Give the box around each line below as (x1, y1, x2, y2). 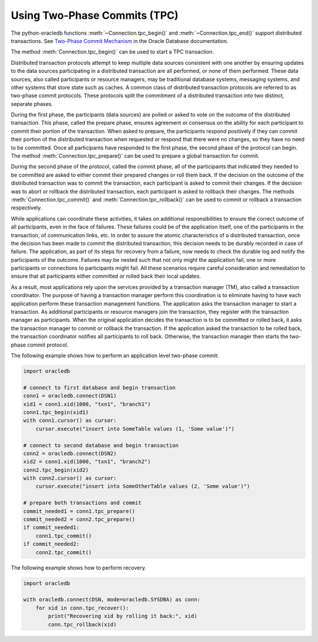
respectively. (11, 204, 42, 211)
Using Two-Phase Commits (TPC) (11, 9, 179, 22)
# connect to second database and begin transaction (23, 442, 179, 448)
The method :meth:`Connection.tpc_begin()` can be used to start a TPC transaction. (11, 48, 214, 55)
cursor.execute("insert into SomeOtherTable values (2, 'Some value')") (35, 483, 250, 490)
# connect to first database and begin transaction (23, 384, 176, 391)
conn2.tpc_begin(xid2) (23, 467, 89, 473)
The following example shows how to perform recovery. (11, 564, 147, 571)
